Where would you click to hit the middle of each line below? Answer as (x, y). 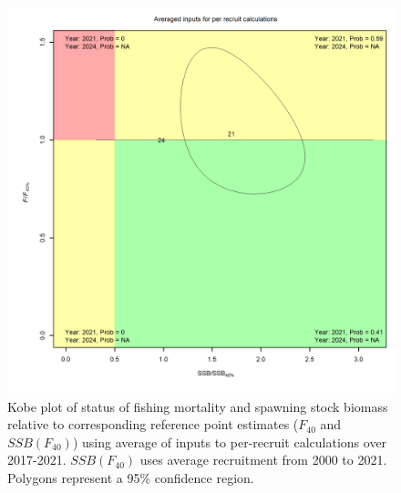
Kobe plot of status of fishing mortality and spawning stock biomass (198, 406)
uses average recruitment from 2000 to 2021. (263, 460)
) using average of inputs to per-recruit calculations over (230, 442)
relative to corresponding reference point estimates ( (153, 424)
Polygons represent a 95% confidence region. (131, 477)
